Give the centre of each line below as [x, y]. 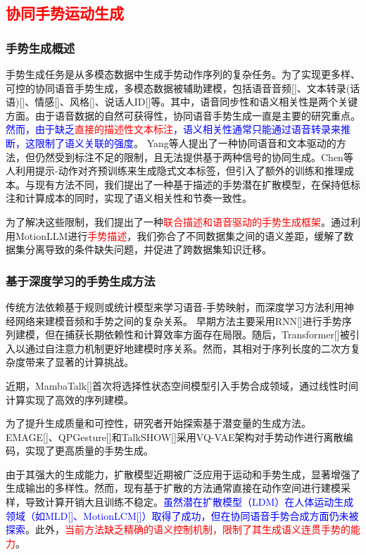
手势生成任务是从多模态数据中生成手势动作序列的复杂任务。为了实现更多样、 [183, 74]
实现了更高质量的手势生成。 [89, 451]
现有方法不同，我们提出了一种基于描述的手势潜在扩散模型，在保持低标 [197, 184]
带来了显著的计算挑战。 [79, 362]
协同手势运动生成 [65, 13]
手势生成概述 [40, 47]
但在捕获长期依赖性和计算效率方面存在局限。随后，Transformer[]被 [197, 334]
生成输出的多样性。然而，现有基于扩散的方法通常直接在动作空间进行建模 [173, 488]
